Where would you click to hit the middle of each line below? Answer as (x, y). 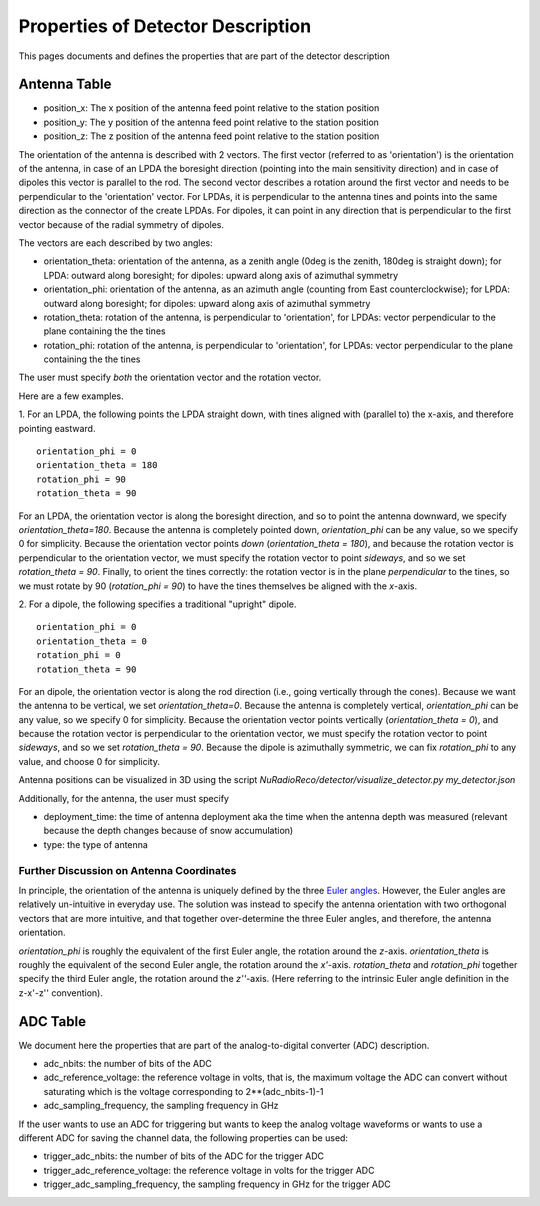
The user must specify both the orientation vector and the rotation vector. (170, 377)
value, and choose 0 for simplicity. (89, 761)
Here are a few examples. (71, 396)
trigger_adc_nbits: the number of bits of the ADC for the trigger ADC (184, 1156)
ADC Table (52, 1021)
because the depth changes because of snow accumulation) (168, 831)
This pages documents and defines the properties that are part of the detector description (204, 56)
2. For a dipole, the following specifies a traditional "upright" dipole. (157, 604)
